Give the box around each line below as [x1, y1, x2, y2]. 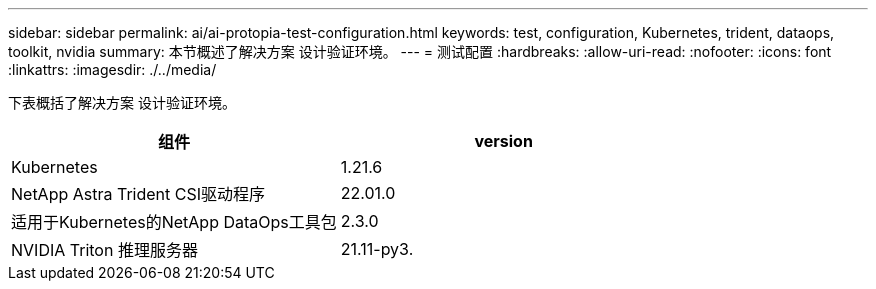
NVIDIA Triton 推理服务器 [11, 240, 198, 260]
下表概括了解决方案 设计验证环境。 [8, 94, 236, 111]
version [474, 131, 533, 151]
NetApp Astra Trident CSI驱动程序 [11, 184, 266, 204]
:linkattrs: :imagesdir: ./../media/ [8, 61, 217, 78]
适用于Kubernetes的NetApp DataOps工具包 [11, 212, 337, 232]
